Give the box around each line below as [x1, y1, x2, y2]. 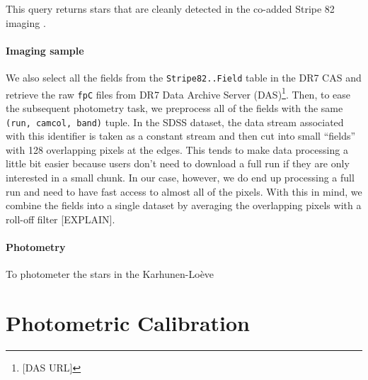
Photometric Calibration [6, 308, 250, 337]
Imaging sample [6, 43, 84, 57]
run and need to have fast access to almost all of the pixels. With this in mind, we [6, 184, 362, 199]
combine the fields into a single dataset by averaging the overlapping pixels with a [6, 198, 362, 213]
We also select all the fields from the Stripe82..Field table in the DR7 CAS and [6, 69, 362, 84]
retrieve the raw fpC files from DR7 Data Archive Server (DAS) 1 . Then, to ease [6, 84, 350, 101]
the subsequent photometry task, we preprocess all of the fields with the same [6, 100, 343, 115]
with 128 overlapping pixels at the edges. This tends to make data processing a [6, 142, 348, 157]
